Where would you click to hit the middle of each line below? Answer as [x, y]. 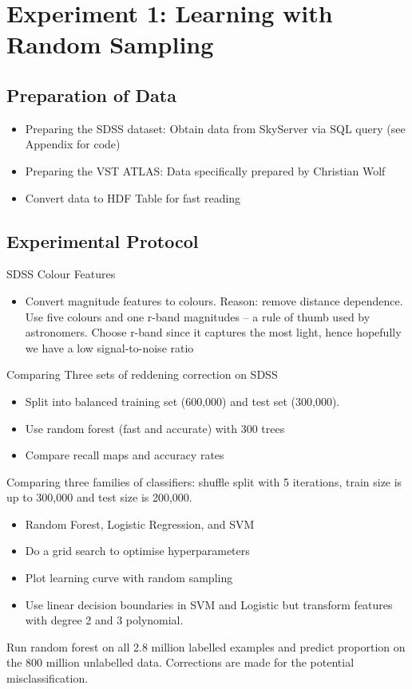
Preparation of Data [91, 94]
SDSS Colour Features [61, 274]
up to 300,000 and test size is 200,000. [99, 497]
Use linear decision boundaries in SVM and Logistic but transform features [209, 604]
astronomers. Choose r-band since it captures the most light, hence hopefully [213, 332]
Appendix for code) [73, 144]
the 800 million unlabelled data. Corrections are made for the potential [180, 662]
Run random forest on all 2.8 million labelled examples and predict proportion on [206, 646]
